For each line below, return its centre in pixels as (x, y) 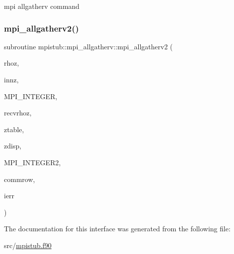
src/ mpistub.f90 (28, 245)
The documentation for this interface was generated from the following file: (117, 229)
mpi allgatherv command (42, 6)
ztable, (14, 129)
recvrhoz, (18, 113)
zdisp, (13, 146)
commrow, (19, 179)
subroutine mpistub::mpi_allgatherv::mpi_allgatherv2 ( (88, 46)
